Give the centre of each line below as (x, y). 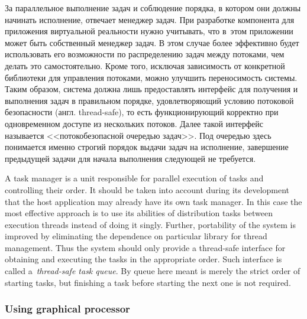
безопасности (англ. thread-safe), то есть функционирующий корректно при (142, 112)
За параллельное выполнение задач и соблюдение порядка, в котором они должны (153, 8)
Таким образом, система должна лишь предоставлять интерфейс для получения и (151, 89)
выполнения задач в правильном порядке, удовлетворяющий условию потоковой (149, 100)
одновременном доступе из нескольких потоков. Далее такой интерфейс (134, 123)
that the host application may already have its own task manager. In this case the (153, 201)
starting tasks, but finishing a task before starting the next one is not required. (148, 282)
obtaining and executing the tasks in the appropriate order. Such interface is (143, 259)
